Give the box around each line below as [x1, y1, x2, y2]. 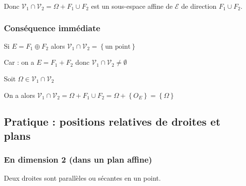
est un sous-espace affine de [91, 1, 173, 11]
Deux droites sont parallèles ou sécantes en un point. [4, 172, 161, 183]
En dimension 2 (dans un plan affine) [4, 153, 152, 166]
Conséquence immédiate [4, 21, 101, 34]
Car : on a [4, 57, 35, 67]
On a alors [4, 90, 35, 100]
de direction [181, 1, 217, 11]
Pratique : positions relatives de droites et [4, 113, 221, 129]
